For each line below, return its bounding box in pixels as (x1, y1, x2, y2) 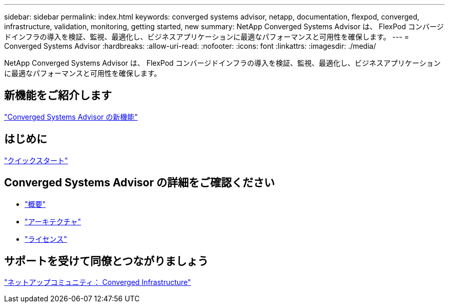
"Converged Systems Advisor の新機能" (4, 112, 138, 121)
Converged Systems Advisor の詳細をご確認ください (4, 176, 275, 189)
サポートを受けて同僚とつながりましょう (4, 254, 209, 267)
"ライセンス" (25, 234, 67, 243)
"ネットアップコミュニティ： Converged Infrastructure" (4, 278, 191, 287)
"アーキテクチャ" (25, 217, 81, 226)
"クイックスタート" (4, 156, 68, 165)
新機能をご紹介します (4, 89, 112, 102)
